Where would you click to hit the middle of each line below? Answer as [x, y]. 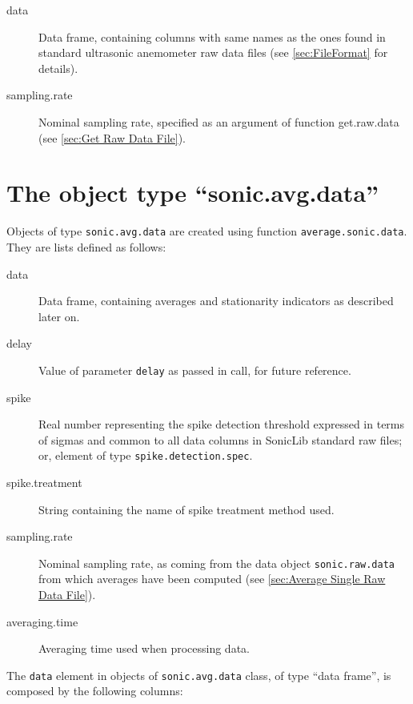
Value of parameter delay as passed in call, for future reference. [195, 370]
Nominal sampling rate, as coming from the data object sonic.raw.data [217, 563]
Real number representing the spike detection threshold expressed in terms [222, 424]
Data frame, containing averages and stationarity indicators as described [216, 301]
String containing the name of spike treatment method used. [186, 509]
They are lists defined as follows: [86, 246]
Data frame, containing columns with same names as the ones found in [212, 36]
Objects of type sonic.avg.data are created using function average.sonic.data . [207, 231]
